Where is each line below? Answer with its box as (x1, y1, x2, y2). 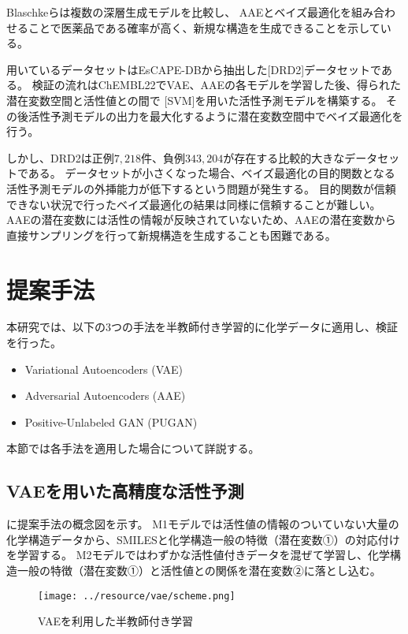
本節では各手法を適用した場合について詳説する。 (6, 440, 260, 457)
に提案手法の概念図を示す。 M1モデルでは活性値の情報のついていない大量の (6, 516, 399, 532)
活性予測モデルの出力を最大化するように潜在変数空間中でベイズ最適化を (28, 107, 403, 124)
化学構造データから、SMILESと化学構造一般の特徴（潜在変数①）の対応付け (6, 531, 400, 547)
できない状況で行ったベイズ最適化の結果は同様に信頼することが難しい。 (6, 196, 381, 212)
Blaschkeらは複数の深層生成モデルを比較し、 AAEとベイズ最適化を (6, 4, 351, 20)
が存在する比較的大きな (223, 149, 345, 166)
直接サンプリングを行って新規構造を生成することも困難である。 (6, 226, 336, 243)
